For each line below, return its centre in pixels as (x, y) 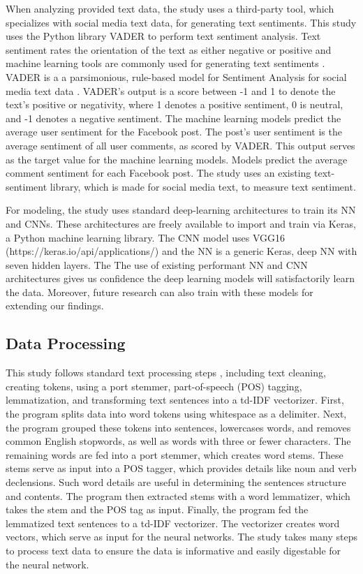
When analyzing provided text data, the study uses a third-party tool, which (170, 8)
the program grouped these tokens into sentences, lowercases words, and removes (178, 427)
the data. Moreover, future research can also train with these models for (160, 292)
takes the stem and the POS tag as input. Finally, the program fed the (157, 509)
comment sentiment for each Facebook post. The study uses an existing (158, 173)
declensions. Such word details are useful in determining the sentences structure (176, 482)
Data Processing (66, 343)
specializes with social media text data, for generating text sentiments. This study (181, 22)
